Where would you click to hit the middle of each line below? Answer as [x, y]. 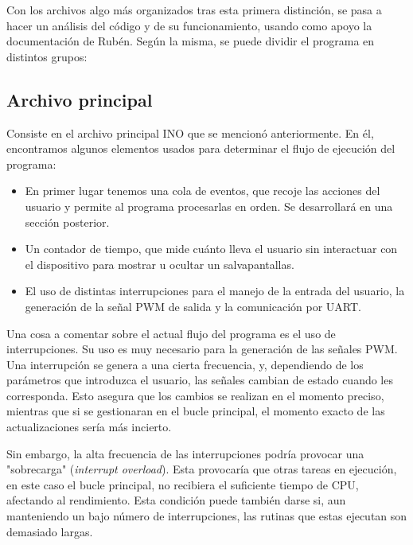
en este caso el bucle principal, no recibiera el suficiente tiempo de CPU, [183, 484]
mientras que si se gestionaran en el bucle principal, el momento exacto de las [196, 411]
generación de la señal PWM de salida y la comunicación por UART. [193, 306]
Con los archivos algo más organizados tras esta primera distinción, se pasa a [194, 10]
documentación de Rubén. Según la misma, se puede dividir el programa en [191, 41]
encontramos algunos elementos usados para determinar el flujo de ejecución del [201, 148]
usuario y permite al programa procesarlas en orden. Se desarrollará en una [209, 206]
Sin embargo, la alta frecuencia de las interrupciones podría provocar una [185, 453]
